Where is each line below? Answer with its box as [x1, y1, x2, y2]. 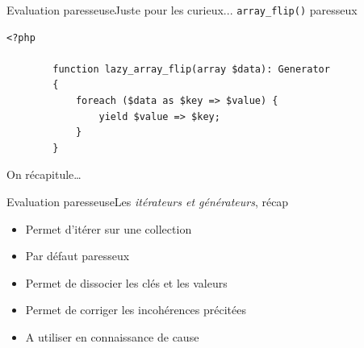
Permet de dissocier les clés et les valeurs [25, 274, 228, 291]
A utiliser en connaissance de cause [25, 328, 199, 345]
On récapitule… [6, 166, 82, 183]
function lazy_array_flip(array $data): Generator [52, 63, 330, 75]
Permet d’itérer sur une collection [25, 220, 192, 237]
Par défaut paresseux [25, 247, 130, 264]
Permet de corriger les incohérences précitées [25, 301, 247, 318]
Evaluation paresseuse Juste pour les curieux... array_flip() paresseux [6, 2, 358, 18]
